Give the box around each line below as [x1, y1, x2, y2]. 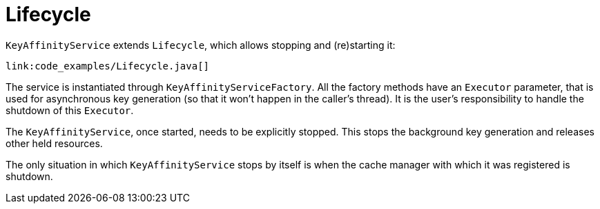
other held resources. [6, 137, 103, 149]
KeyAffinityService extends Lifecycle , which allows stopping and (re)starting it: [6, 38, 396, 51]
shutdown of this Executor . [6, 104, 134, 116]
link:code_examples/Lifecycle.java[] [6, 60, 210, 71]
